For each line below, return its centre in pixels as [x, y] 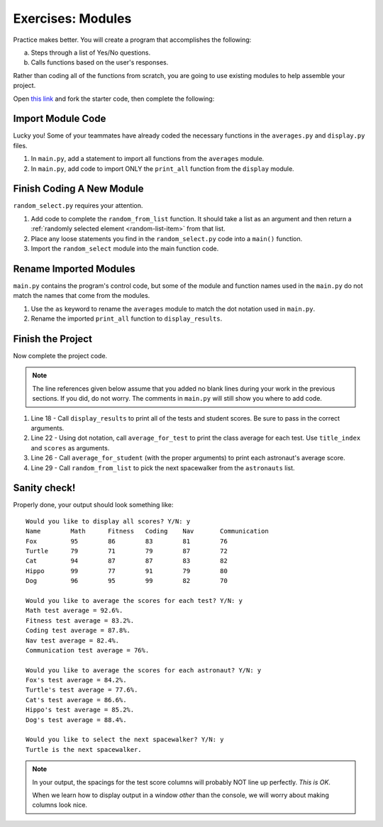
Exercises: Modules [72, 18]
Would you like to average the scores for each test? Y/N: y [134, 600]
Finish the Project [52, 339]
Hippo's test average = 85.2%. [80, 710]
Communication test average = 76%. [88, 650]
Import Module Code [60, 119]
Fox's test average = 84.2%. [76, 680]
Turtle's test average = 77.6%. [82, 690]
